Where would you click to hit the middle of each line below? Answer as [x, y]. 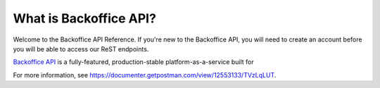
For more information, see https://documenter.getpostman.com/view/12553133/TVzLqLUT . [145, 75]
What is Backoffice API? [84, 18]
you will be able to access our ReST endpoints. [81, 49]
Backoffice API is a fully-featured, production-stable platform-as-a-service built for [133, 62]
